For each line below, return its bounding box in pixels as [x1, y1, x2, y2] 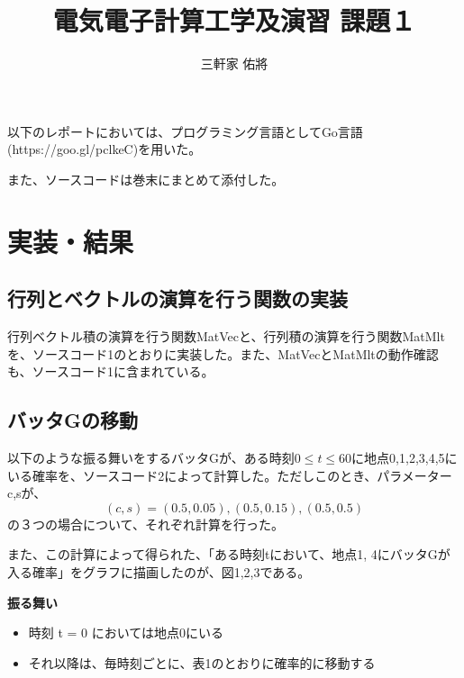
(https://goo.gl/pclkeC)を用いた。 [7, 140, 202, 158]
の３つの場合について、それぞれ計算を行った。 [7, 514, 284, 533]
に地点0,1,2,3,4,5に [351, 448, 458, 467]
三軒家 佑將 [200, 54, 268, 73]
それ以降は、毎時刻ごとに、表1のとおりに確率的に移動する [28, 653, 376, 672]
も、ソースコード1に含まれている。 [7, 362, 214, 381]
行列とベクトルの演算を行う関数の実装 [7, 285, 348, 312]
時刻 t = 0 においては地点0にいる [28, 623, 224, 642]
